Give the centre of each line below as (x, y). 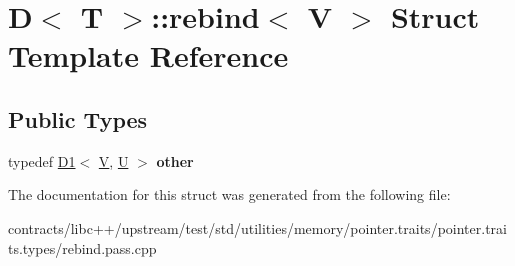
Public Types (78, 118)
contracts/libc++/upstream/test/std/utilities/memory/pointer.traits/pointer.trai (257, 227)
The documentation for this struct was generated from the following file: (229, 194)
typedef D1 (42, 160)
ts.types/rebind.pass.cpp (82, 247)
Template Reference (148, 55)
